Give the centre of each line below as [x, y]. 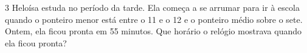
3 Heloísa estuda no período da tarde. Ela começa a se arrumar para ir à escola [152, 7]
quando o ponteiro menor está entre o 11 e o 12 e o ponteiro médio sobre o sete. [154, 19]
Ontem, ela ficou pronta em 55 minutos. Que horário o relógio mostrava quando [153, 31]
